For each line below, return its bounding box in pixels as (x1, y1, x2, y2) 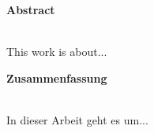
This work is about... (6, 43, 107, 60)
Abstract (6, 2, 55, 17)
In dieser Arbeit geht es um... (6, 111, 148, 127)
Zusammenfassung (6, 69, 107, 86)
